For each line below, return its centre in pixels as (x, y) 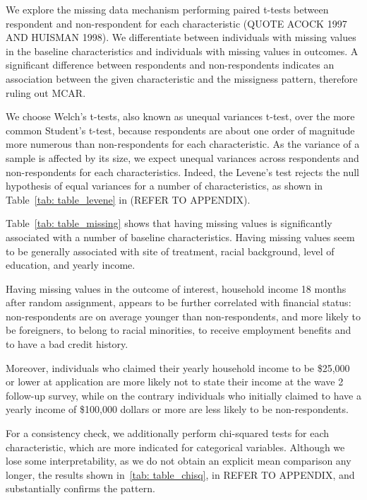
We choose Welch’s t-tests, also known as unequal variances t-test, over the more (180, 116)
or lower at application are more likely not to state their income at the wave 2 (175, 382)
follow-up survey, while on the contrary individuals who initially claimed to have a (183, 395)
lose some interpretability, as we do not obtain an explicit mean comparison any (179, 461)
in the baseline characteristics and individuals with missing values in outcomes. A (182, 51)
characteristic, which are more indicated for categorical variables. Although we (175, 447)
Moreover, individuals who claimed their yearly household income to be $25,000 (178, 367)
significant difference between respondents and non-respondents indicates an (170, 65)
